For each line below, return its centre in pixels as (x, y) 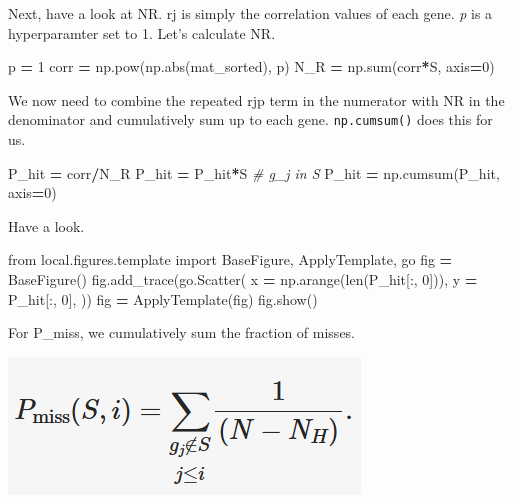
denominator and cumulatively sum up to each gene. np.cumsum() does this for (250, 119)
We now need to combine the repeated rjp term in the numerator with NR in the (256, 99)
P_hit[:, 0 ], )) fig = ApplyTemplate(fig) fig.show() (163, 298)
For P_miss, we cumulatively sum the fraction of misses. (182, 332)
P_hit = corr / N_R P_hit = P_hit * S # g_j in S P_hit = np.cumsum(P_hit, (254, 172)
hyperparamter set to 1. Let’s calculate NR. (142, 32)
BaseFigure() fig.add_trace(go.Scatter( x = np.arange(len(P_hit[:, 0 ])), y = (243, 279)
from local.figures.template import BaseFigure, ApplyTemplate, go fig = (230, 259)
